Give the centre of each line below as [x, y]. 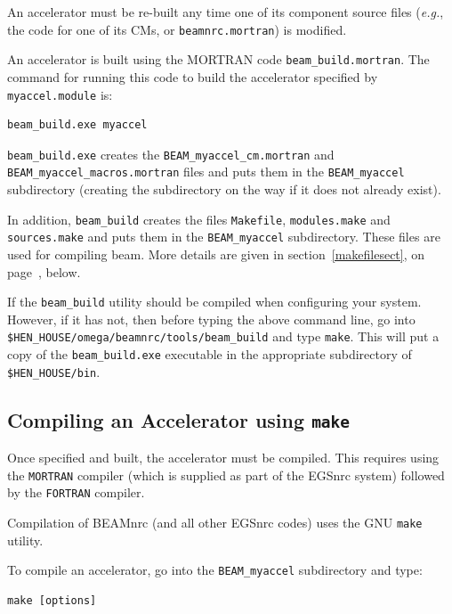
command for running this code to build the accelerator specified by [193, 76]
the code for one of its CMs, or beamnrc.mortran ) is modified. [177, 29]
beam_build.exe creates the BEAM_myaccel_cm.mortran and [171, 154]
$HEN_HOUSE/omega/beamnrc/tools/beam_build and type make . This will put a [223, 336]
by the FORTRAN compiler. [76, 492]
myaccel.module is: [60, 94]
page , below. [44, 271]
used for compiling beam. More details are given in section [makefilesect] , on [216, 254]
